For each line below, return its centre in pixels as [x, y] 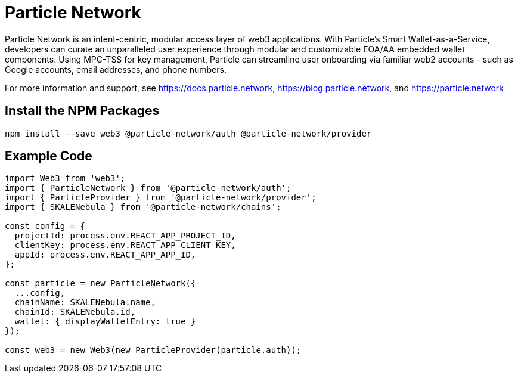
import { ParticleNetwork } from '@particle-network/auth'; [148, 188]
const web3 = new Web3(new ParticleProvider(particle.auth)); [153, 350]
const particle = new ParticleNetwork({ [100, 283]
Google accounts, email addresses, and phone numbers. [116, 69]
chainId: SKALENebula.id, [75, 312]
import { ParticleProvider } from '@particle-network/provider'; [161, 198]
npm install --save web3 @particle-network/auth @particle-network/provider [188, 133]
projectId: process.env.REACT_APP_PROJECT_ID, [125, 236]
